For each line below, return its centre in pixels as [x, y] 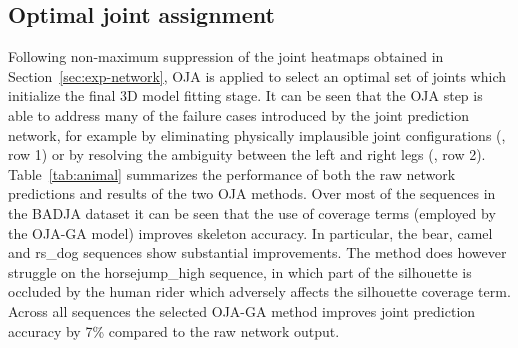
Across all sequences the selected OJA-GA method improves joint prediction [242, 310]
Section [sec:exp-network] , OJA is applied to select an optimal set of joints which [257, 75]
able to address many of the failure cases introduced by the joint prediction [238, 114]
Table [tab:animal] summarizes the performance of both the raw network [232, 173]
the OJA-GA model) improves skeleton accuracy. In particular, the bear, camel [250, 232]
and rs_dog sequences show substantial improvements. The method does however [257, 252]
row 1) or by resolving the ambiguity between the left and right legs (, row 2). [247, 154]
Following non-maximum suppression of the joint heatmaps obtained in [226, 56]
